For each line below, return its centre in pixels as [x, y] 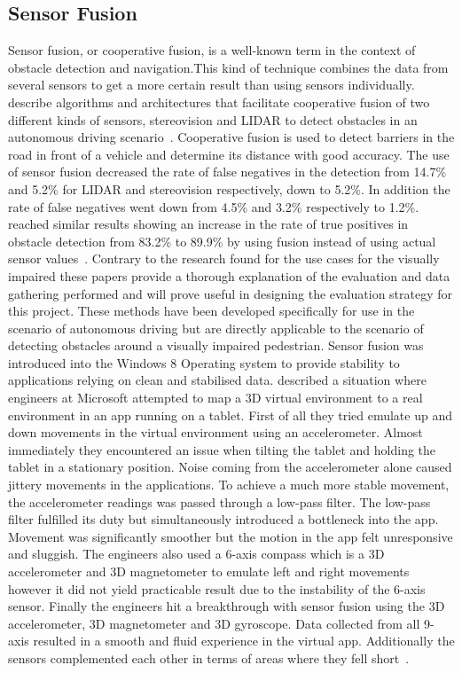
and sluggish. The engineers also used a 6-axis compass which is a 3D [196, 554]
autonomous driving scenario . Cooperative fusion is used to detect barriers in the [231, 137]
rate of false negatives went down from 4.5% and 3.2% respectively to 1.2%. [214, 206]
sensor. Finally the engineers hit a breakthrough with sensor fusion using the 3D [227, 606]
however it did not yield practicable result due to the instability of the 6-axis [217, 588]
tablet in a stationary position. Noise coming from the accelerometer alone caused [230, 467]
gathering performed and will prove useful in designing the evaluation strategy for [231, 293]
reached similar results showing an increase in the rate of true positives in [208, 224]
